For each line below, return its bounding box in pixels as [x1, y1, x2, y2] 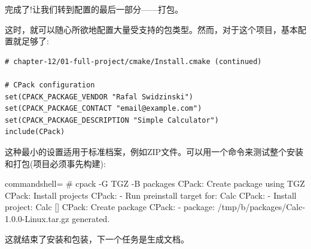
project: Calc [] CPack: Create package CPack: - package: [5, 201, 215, 213]
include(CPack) [5, 127, 65, 136]
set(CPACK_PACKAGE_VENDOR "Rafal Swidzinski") [5, 92, 193, 101]
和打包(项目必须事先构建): [5, 157, 106, 169]
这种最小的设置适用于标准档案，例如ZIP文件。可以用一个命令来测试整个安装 [5, 145, 304, 157]
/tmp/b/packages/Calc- [217, 201, 306, 213]
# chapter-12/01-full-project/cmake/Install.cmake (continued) [5, 57, 262, 66]
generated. [72, 212, 110, 224]
